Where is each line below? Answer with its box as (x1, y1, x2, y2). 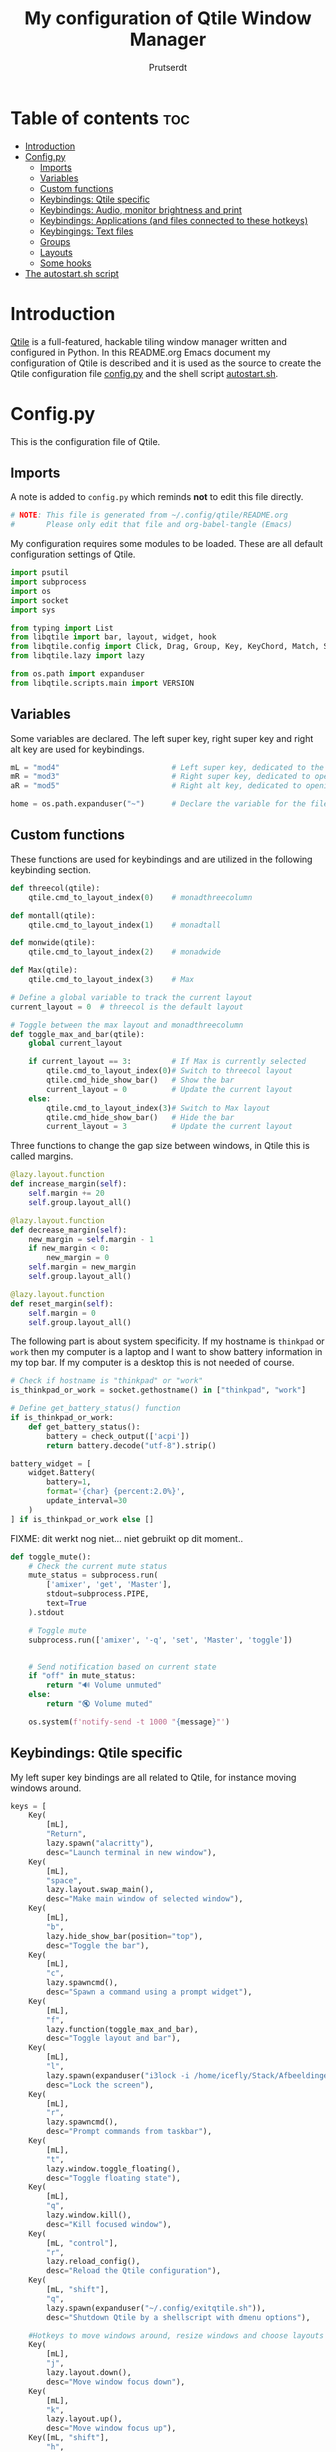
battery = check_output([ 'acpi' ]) (46, 1431, 190, 1441)
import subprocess (10, 577, 87, 587)
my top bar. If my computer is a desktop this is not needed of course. (10, 1357, 295, 1369)
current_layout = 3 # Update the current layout (46, 1122, 293, 1132)
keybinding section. (10, 863, 92, 876)
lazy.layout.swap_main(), (46, 1885, 155, 1895)
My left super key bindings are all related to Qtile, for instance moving (10, 1771, 297, 1783)
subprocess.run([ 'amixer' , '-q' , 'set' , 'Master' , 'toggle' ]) (28, 1635, 293, 1645)
